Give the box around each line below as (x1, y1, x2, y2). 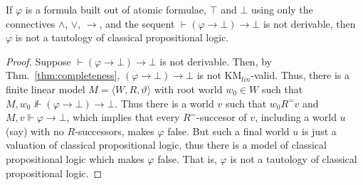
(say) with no (6, 123, 64, 138)
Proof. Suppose (6, 53, 71, 68)
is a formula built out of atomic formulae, (25, 2, 206, 16)
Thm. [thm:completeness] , (6, 68, 120, 83)
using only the (251, 2, 313, 16)
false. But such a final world (167, 123, 290, 138)
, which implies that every (66, 110, 180, 125)
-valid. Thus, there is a (251, 68, 349, 83)
